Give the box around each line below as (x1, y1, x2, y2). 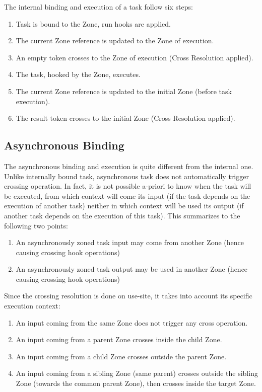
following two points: (4, 220, 68, 230)
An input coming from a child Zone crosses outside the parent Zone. (16, 351, 227, 361)
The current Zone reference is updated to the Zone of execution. (16, 35, 214, 46)
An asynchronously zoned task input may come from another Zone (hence (16, 237, 244, 248)
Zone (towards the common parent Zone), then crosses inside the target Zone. (16, 378, 256, 388)
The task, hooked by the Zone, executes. (16, 69, 141, 80)
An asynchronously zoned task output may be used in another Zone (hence (16, 264, 248, 274)
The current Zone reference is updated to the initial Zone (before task (16, 86, 232, 96)
